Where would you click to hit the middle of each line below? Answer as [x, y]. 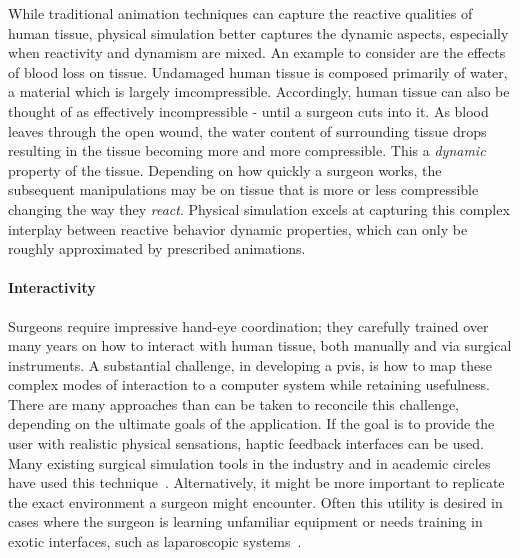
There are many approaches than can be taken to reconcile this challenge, [233, 403]
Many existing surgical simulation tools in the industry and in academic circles [249, 462]
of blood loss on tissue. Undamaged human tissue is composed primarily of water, [258, 71]
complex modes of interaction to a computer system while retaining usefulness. [249, 384]
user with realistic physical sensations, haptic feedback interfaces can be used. [246, 443]
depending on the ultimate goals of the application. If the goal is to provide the [251, 423]
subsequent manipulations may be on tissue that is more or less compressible [243, 189]
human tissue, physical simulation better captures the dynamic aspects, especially [258, 32]
